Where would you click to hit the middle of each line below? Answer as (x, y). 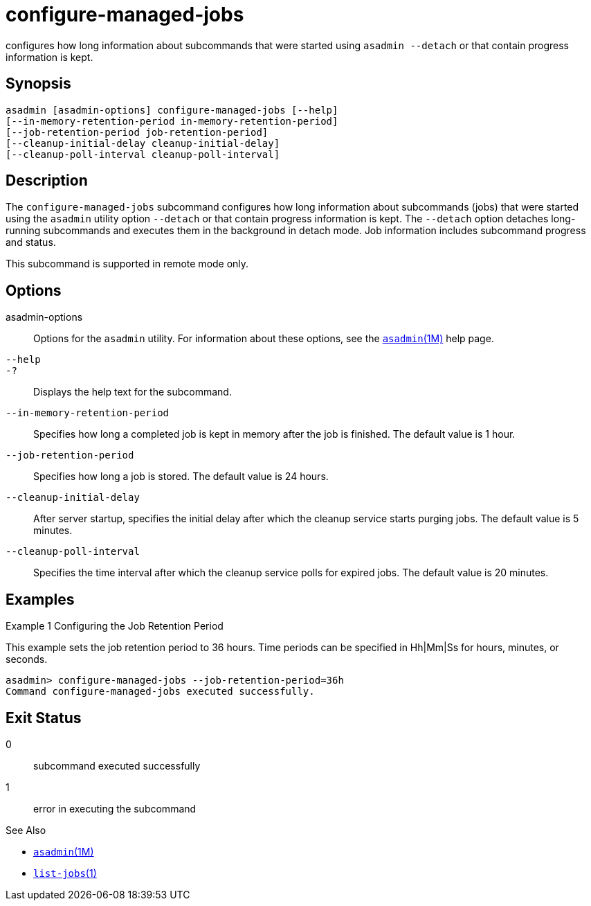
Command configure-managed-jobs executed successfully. (160, 692)
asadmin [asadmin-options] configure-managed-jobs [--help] (172, 110)
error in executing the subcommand (115, 808)
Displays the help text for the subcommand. (133, 392)
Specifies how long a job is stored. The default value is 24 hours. (181, 477)
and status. (31, 242)
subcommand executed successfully (117, 765)
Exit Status (44, 718)
